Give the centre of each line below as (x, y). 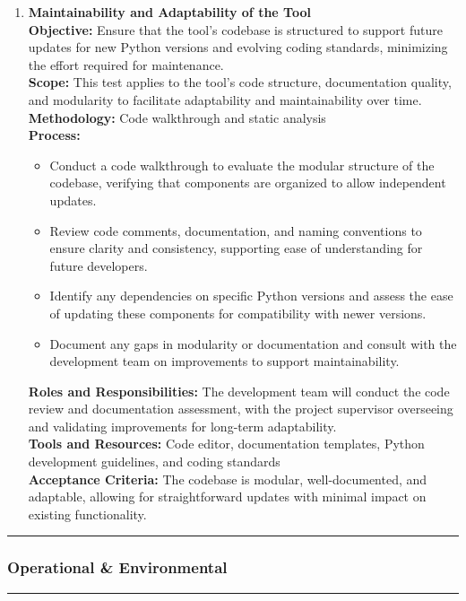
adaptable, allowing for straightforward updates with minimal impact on (227, 496)
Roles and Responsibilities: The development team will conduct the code (239, 391)
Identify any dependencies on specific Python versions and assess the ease (251, 296)
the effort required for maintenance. (126, 64)
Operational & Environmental (117, 567)
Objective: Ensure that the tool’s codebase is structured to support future (235, 29)
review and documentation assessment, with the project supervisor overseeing (241, 409)
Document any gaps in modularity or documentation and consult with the (253, 343)
